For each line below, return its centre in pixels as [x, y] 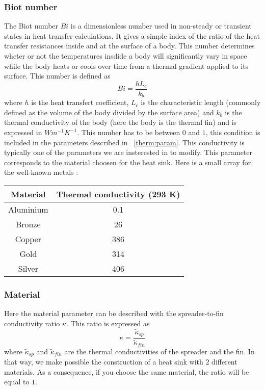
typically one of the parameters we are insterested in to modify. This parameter [128, 152]
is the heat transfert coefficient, [80, 102]
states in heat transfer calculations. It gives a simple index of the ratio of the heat [132, 35]
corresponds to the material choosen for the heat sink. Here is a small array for [128, 162]
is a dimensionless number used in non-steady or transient [161, 26]
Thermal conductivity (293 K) [118, 194]
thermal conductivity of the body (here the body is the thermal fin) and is [121, 122]
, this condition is [233, 132]
